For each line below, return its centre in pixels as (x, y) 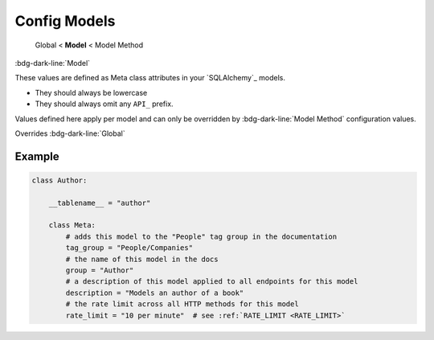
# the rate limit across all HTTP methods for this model (182, 304)
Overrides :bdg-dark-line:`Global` (70, 133)
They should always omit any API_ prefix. (104, 104)
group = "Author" (100, 270)
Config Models (65, 21)
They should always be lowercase (91, 92)
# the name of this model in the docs (142, 259)
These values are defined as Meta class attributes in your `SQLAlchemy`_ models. (150, 78)
